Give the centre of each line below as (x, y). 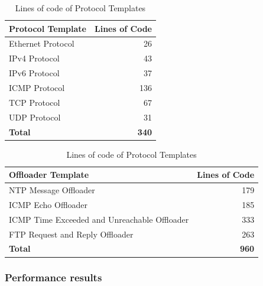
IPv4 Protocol (34, 58)
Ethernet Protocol (42, 43)
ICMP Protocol (37, 87)
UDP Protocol (35, 117)
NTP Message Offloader (52, 190)
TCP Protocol (35, 102)
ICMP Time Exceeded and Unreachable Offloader (99, 219)
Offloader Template (49, 175)
